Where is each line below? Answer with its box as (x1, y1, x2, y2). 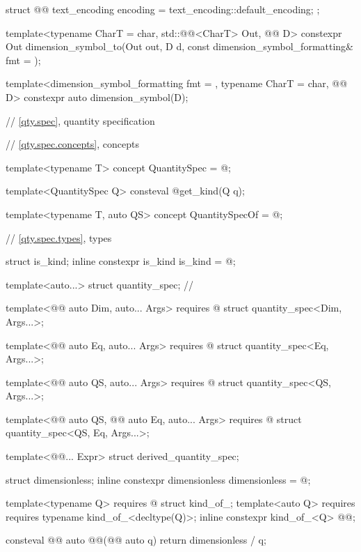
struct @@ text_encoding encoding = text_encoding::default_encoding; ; (6, 2, 320, 16)
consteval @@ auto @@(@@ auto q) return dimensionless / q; (6, 532, 266, 547)
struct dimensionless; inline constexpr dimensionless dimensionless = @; (6, 472, 311, 486)
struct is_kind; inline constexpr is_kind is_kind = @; (6, 254, 236, 268)
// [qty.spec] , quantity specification (6, 113, 155, 128)
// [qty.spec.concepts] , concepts (6, 137, 139, 151)
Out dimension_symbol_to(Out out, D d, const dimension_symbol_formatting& (6, 39, 354, 54)
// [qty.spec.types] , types (6, 230, 112, 245)
